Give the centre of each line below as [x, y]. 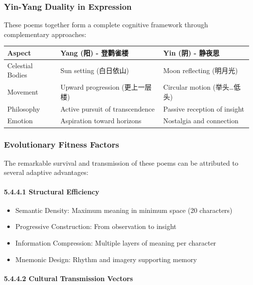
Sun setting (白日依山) [95, 70]
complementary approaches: [45, 34]
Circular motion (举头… [199, 87]
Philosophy [24, 108]
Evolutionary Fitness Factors [62, 144]
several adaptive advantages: [46, 172]
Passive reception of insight [204, 108]
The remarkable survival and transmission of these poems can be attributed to [121, 162]
